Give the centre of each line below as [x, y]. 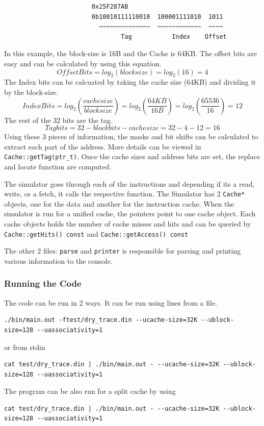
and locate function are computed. [58, 166]
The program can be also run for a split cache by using [90, 391]
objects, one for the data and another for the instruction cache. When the [119, 203]
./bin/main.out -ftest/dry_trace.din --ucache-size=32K [101, 320]
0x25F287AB [110, 7]
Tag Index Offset [174, 36]
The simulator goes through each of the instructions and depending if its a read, [129, 183]
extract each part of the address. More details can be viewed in [103, 146]
